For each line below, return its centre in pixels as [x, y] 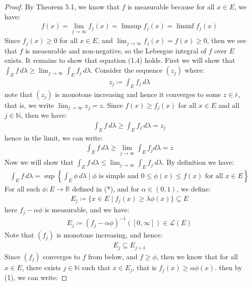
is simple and [119, 176]
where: [195, 70]
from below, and [113, 256]
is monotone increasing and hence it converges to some [138, 94]
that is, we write [30, 105]
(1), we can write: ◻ [36, 277]
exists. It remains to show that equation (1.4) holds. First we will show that [120, 60]
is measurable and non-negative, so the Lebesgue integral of [116, 50]
